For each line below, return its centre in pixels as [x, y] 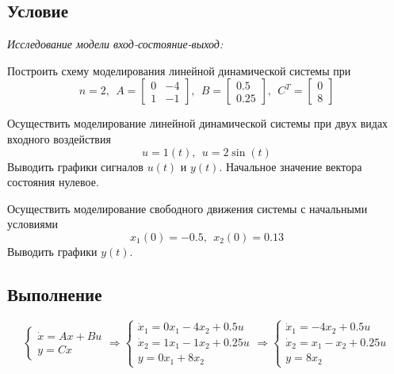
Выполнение [55, 294]
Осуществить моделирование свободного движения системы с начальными [187, 208]
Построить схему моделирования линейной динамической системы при [179, 70]
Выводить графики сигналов [75, 166]
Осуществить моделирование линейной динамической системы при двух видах [198, 123]
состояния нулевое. [53, 182]
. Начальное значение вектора [291, 166]
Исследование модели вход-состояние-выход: [115, 44]
